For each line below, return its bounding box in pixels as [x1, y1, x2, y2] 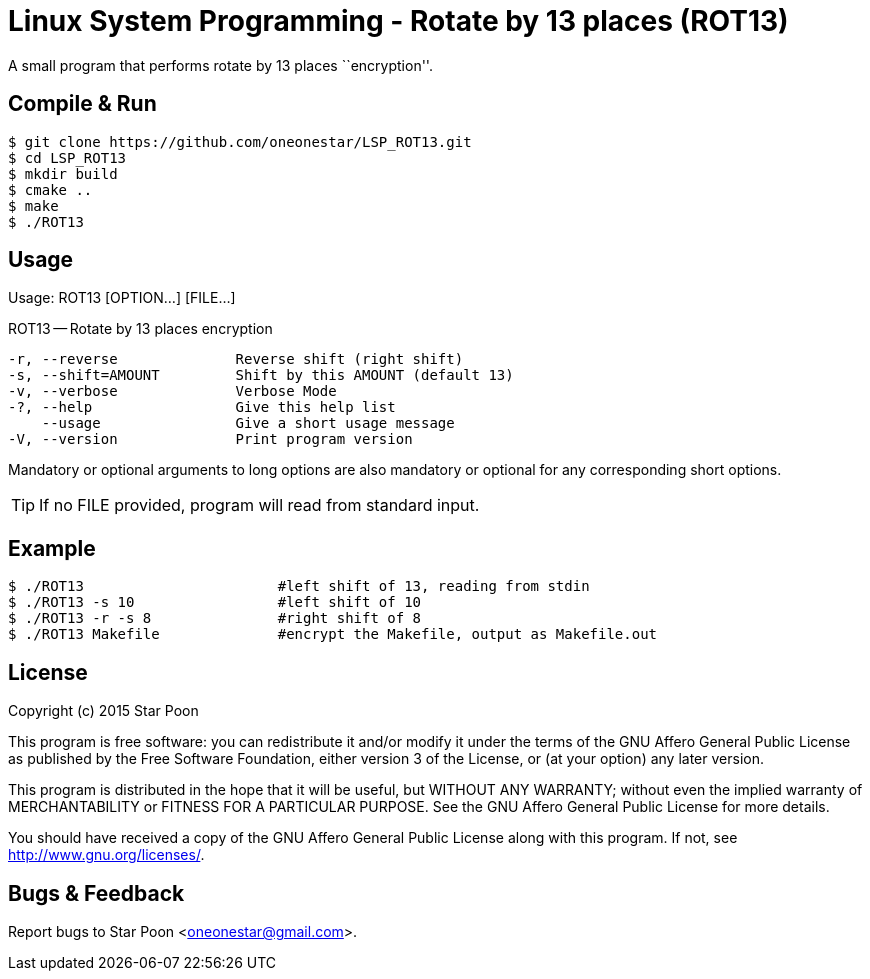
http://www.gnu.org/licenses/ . [8, 846, 205, 864]
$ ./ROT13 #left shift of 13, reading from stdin [8, 578, 590, 595]
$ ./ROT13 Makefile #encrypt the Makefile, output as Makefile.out [8, 626, 658, 643]
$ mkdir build [8, 165, 118, 182]
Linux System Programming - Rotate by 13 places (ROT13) [8, 4, 789, 38]
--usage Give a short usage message [41, 415, 455, 432]
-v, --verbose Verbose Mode [8, 383, 337, 400]
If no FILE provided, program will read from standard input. [39, 495, 480, 516]
